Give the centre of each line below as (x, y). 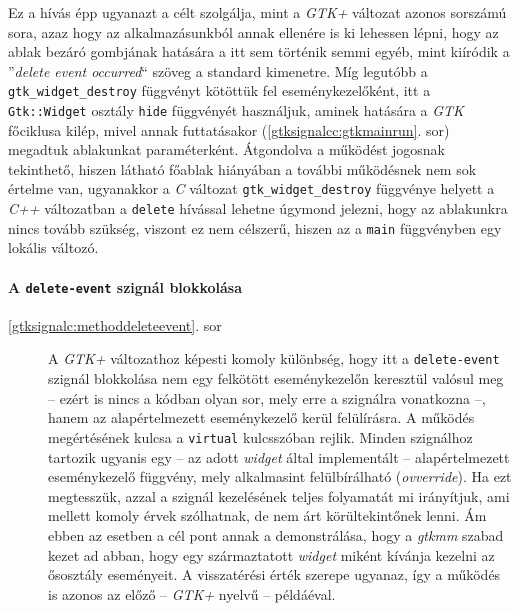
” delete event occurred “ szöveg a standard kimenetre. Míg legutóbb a (218, 70)
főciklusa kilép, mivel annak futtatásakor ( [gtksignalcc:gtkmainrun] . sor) (229, 129)
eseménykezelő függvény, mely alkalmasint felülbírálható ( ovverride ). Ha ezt (280, 476)
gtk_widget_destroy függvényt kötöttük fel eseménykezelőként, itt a (219, 90)
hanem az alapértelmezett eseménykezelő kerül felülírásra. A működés (261, 417)
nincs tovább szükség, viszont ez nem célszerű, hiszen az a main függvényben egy (255, 227)
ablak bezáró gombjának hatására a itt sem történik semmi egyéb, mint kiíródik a (259, 51)
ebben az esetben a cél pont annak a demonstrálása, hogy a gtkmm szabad (276, 534)
